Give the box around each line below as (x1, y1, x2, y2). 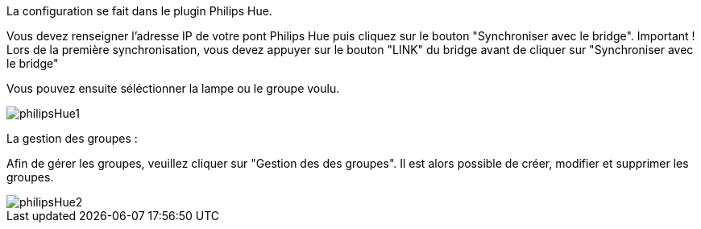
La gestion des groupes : (6, 131, 138, 145)
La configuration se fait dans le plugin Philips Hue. (6, 4, 272, 18)
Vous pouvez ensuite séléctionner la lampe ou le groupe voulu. (6, 81, 340, 95)
